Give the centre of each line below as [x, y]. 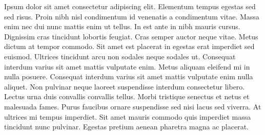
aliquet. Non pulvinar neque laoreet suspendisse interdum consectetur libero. [125, 86]
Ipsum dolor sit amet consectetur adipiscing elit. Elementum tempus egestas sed [130, 6]
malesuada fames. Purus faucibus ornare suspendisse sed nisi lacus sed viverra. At [133, 106]
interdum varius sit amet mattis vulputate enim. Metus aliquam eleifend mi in [127, 66]
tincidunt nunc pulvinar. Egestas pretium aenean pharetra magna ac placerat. [126, 127]
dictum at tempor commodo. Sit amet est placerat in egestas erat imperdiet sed [129, 46]
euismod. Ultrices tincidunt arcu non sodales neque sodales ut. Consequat [120, 56]
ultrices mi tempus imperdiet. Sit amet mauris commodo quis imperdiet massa [128, 116]
